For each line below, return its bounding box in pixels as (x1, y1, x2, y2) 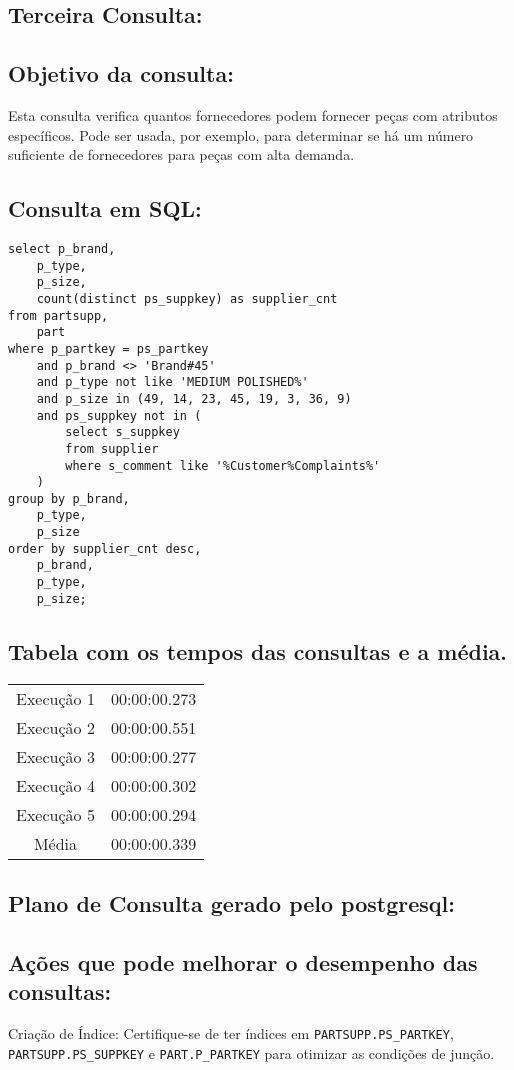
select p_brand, (8, 241, 116, 256)
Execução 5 (16, 802, 95, 826)
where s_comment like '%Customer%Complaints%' (65, 458, 381, 473)
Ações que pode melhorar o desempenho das (8, 946, 478, 977)
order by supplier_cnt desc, (8, 541, 202, 556)
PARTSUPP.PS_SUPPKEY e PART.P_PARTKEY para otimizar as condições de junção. (8, 1042, 495, 1063)
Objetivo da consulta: (8, 58, 234, 89)
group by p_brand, (8, 491, 130, 506)
